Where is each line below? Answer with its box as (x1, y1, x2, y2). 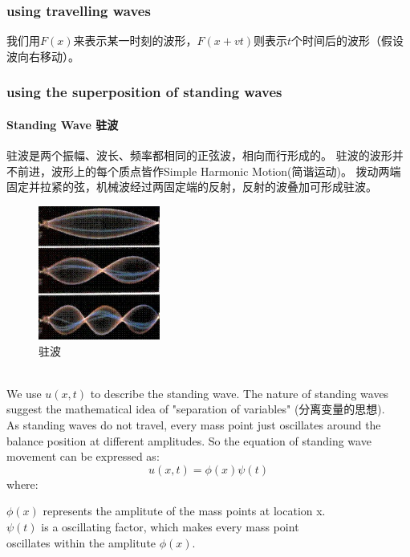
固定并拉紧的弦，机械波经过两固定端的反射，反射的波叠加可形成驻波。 (6, 178, 377, 195)
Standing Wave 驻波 (6, 116, 119, 132)
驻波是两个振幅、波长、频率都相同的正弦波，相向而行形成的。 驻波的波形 (6, 147, 392, 164)
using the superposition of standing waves (6, 82, 282, 102)
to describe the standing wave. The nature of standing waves (90, 384, 389, 401)
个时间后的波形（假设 (291, 32, 404, 49)
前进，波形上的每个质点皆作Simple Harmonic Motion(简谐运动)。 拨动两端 (17, 162, 401, 179)
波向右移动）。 (6, 47, 79, 64)
